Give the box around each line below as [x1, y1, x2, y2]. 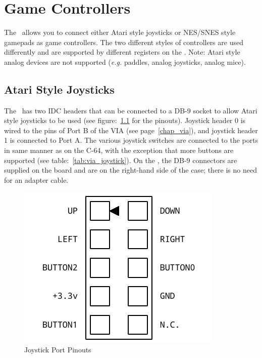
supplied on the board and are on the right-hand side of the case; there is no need [4, 165, 257, 175]
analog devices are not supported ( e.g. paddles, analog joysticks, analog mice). [4, 56, 246, 67]
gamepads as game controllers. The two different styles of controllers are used [4, 36, 243, 47]
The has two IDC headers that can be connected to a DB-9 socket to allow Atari [4, 105, 257, 115]
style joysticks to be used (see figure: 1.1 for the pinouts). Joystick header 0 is [4, 115, 246, 126]
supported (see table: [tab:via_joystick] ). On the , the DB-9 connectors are [4, 154, 237, 165]
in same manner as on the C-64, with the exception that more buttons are [4, 145, 234, 155]
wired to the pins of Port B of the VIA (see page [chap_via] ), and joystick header [4, 125, 258, 135]
